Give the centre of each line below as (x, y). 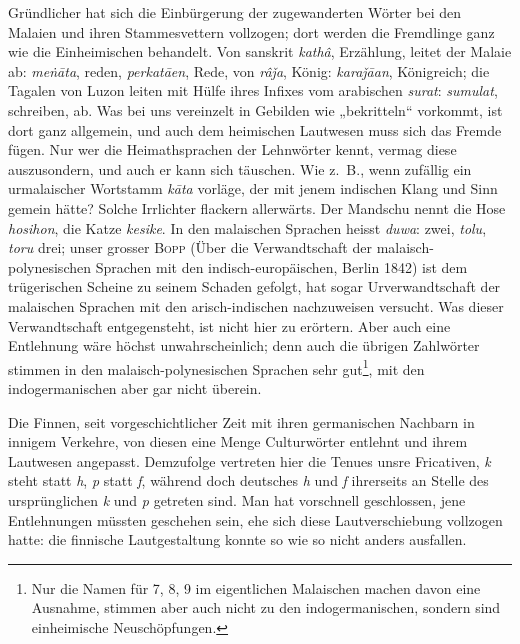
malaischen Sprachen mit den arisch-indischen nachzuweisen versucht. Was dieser (256, 305)
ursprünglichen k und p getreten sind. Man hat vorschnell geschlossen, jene (237, 499)
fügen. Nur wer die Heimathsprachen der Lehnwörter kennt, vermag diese (232, 149)
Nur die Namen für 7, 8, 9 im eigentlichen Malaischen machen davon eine (256, 587)
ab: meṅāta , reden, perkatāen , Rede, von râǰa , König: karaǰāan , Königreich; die (249, 70)
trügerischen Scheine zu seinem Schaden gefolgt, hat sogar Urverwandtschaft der (254, 286)
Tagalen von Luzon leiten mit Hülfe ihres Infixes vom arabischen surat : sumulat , (253, 90)
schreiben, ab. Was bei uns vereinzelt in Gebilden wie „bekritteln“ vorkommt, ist (255, 109)
